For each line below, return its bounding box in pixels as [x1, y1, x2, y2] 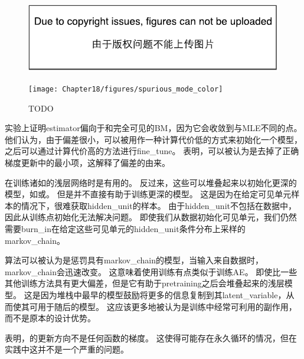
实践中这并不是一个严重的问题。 [5, 343, 129, 355]
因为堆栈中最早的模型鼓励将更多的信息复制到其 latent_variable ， [40, 288, 286, 301]
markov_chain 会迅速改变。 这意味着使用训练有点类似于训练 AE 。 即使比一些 [5, 265, 298, 278]
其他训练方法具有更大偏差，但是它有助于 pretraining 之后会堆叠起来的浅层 [5, 277, 285, 289]
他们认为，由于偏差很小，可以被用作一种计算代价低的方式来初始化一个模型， [5, 133, 302, 145]
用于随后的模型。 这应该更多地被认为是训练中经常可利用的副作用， [37, 300, 297, 312]
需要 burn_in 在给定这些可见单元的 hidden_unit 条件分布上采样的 [5, 222, 246, 234]
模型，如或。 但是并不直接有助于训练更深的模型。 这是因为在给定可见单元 [5, 188, 292, 200]
